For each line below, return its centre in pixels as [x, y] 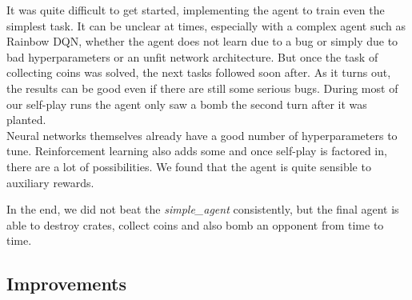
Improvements [67, 284]
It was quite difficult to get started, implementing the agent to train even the [196, 10]
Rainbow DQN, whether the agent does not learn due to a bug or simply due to [202, 41]
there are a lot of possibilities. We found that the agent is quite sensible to [189, 166]
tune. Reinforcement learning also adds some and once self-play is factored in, [197, 151]
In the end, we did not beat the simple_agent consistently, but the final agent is [203, 209]
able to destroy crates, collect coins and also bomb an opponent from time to [195, 224]
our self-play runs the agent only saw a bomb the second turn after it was [187, 104]
